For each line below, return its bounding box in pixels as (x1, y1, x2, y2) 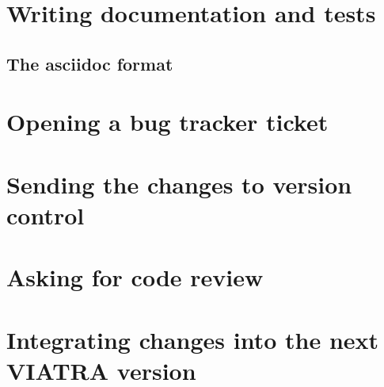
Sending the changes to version (6, 167, 352, 200)
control (6, 198, 85, 231)
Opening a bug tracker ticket (6, 105, 329, 138)
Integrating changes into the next (6, 323, 379, 355)
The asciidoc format (6, 51, 173, 75)
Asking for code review (6, 261, 264, 293)
